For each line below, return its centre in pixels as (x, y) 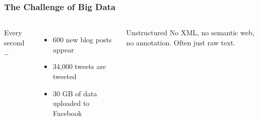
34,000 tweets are (80, 66)
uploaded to (71, 103)
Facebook (68, 113)
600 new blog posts (82, 40)
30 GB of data (75, 93)
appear (63, 49)
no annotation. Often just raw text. (181, 42)
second (14, 42)
